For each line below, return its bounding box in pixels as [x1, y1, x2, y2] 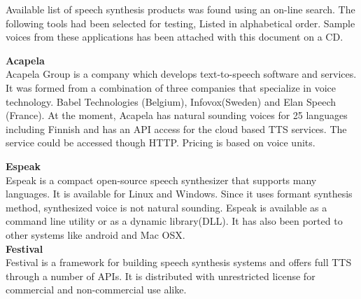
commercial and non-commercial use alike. [6, 282, 187, 297]
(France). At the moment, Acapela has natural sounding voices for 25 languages [6, 108, 348, 123]
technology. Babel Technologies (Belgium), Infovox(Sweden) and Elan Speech [6, 94, 337, 109]
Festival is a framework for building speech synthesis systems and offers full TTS [6, 255, 352, 270]
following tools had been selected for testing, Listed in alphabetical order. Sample [6, 15, 355, 30]
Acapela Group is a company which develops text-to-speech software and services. [6, 67, 357, 81]
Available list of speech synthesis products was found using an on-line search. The [6, 2, 355, 16]
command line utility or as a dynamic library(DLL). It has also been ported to [6, 214, 343, 228]
